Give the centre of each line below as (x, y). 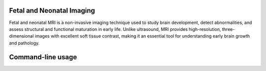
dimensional (21, 36)
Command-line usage (43, 57)
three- (228, 29)
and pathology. (24, 43)
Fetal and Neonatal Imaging (52, 11)
